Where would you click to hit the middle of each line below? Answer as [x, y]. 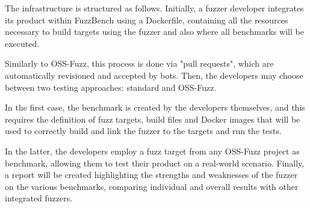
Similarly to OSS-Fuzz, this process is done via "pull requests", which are [139, 63]
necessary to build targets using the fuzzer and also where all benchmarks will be [154, 32]
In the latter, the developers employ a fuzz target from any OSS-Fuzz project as [152, 151]
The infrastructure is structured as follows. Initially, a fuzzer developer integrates [154, 8]
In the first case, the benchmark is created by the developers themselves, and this [155, 107]
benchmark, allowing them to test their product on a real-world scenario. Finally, [155, 163]
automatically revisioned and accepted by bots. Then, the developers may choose [154, 75]
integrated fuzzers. [39, 198]
